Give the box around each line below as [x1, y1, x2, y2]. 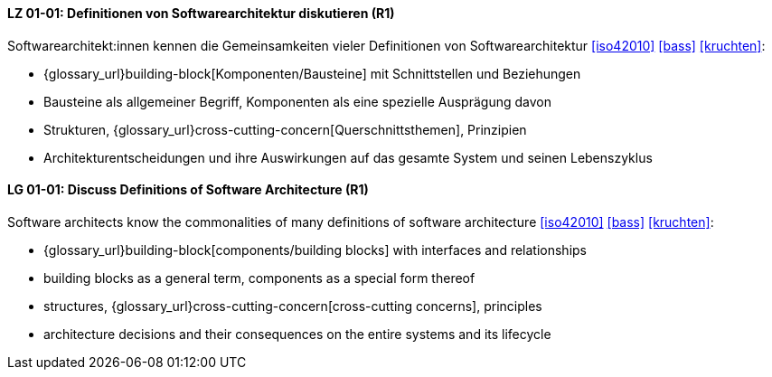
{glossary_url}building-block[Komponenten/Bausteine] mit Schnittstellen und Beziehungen [43, 65, 581, 81]
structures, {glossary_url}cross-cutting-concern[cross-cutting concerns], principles [43, 297, 542, 314]
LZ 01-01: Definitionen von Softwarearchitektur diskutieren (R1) [7, 5, 395, 21]
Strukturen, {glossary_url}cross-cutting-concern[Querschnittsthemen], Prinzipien [43, 121, 527, 137]
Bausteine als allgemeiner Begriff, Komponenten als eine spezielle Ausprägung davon [43, 93, 551, 109]
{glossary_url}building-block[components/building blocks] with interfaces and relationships [43, 241, 587, 258]
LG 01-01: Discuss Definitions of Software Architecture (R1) [7, 182, 369, 198]
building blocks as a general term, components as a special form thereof [43, 269, 475, 286]
